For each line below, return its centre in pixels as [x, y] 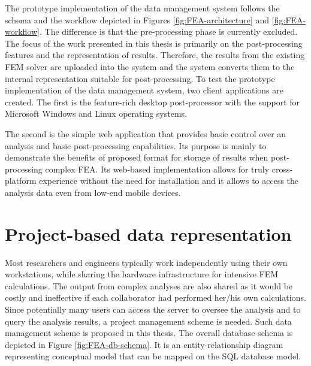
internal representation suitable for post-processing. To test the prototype [140, 78]
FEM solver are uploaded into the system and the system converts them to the [150, 66]
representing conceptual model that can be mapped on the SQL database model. [153, 356]
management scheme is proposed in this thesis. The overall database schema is [149, 333]
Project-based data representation [148, 233]
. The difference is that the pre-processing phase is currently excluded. [169, 31]
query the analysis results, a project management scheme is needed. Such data [148, 321]
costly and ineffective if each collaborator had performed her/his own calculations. [155, 297]
